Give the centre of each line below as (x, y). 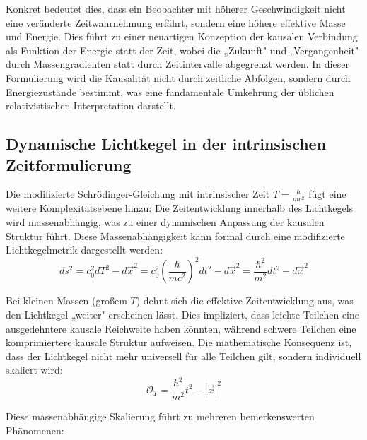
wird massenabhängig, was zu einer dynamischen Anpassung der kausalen (165, 222)
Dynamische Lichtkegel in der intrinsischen (166, 144)
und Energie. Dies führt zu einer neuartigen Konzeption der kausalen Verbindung (182, 36)
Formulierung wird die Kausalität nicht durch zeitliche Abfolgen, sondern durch (178, 77)
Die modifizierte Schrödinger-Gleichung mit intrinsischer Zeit (138, 194)
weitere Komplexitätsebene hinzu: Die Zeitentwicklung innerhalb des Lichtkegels (180, 208)
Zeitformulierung (69, 164)
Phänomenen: (35, 430)
